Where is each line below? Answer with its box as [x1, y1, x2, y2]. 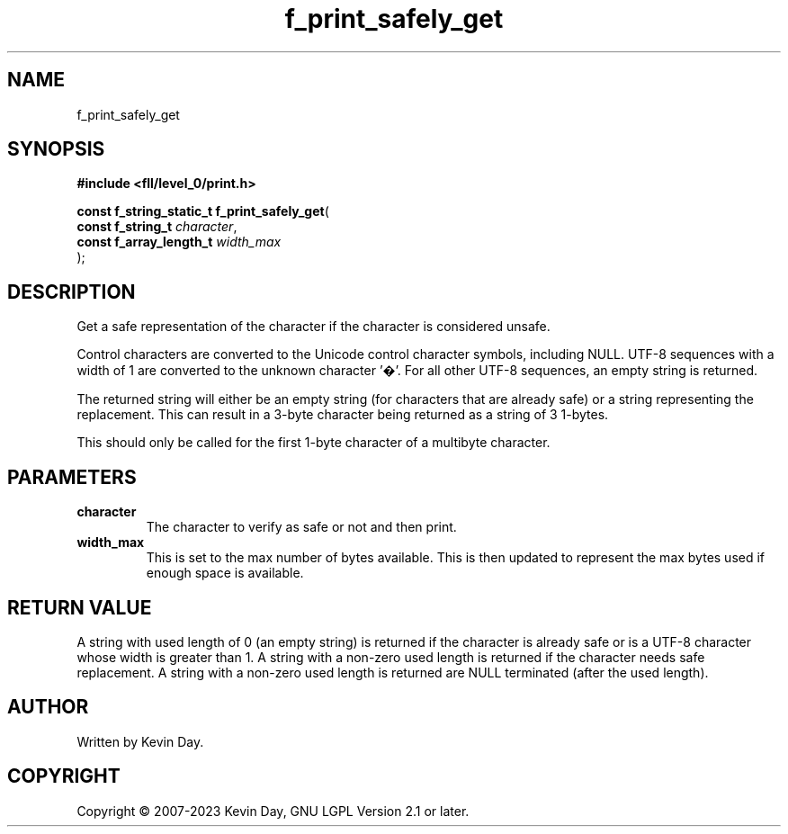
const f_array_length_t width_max [76, 234, 282, 250]
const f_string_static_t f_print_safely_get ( [76, 203, 329, 220]
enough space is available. [146, 565, 304, 581]
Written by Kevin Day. [76, 733, 204, 749]
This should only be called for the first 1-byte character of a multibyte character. [76, 435, 551, 451]
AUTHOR [7, 695, 89, 719]
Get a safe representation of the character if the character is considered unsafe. [76, 318, 551, 335]
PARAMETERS [7, 465, 137, 489]
